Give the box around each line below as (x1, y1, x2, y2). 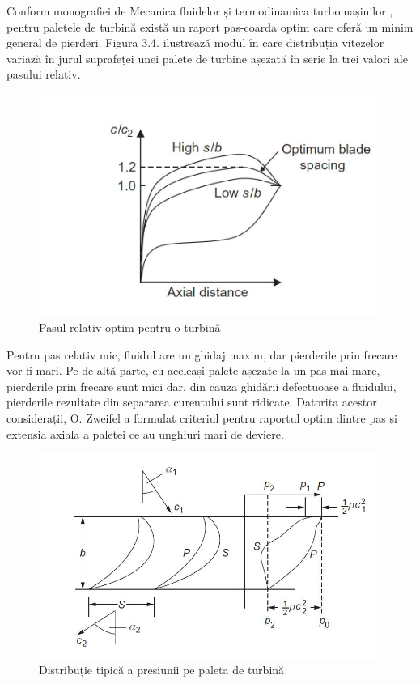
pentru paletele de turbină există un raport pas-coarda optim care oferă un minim (6, 18, 414, 35)
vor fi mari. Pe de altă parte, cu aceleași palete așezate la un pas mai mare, (6, 362, 380, 379)
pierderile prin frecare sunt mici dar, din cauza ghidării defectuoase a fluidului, (6, 377, 397, 394)
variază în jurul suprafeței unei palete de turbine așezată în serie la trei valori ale (6, 49, 408, 66)
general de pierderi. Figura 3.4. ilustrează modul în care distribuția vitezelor (6, 34, 384, 51)
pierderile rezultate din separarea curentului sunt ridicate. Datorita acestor (6, 393, 377, 410)
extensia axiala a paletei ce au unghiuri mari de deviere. (6, 425, 284, 442)
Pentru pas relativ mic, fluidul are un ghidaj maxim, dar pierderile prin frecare (6, 346, 397, 363)
